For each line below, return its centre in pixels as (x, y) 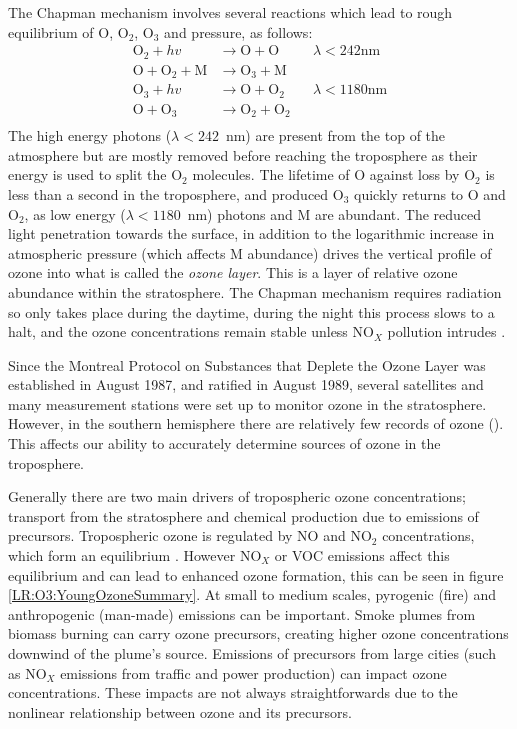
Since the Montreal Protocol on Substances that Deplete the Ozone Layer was (247, 364)
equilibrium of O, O (68, 31)
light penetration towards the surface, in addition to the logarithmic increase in (251, 233)
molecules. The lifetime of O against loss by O (334, 174)
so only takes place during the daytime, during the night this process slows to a (251, 311)
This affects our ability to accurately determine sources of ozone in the (224, 443)
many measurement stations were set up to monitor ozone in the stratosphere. (247, 403)
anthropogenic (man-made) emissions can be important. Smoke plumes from (242, 613)
